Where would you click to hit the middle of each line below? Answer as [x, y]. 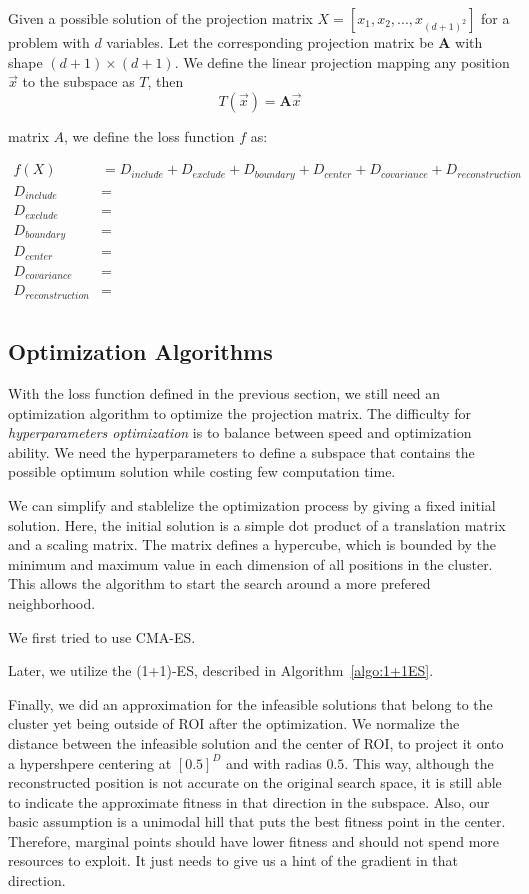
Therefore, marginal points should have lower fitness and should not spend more [254, 840]
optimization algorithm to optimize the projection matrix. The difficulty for [239, 412]
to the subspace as [78, 81]
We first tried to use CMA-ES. [102, 636]
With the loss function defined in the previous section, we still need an [224, 393]
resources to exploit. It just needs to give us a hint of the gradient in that [233, 860]
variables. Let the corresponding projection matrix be [270, 42]
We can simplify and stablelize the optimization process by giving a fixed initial [252, 504]
